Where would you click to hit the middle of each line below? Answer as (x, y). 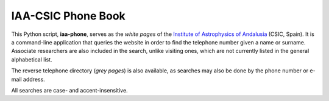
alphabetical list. (32, 59)
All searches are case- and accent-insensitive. (69, 90)
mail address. (28, 79)
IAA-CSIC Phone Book (69, 16)
